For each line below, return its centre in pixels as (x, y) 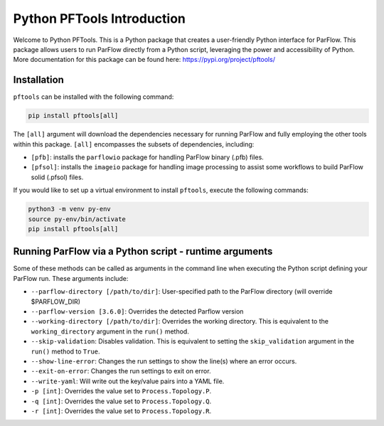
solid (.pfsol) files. (57, 177)
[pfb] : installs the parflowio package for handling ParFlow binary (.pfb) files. (148, 157)
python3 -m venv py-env (70, 209)
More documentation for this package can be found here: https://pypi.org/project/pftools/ (144, 60)
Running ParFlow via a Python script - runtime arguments (143, 251)
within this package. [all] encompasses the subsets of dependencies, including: (134, 144)
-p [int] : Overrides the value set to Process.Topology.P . (121, 391)
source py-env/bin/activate (77, 219)
